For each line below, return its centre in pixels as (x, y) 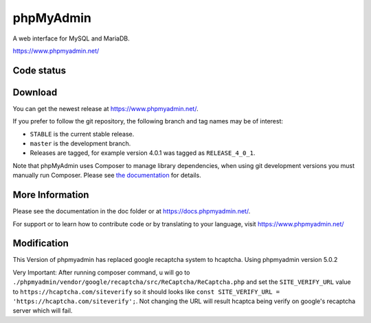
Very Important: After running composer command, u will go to (101, 272)
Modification (41, 243)
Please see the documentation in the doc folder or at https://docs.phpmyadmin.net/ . (132, 211)
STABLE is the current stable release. (82, 134)
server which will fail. (43, 311)
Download (35, 92)
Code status (40, 70)
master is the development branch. (80, 143)
